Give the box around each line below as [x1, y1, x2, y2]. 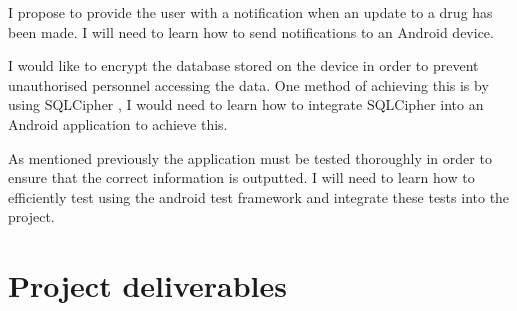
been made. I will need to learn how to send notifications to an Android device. [8, 21, 494, 42]
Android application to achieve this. [8, 113, 228, 134]
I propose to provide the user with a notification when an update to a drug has [8, 2, 493, 22]
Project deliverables [8, 265, 287, 306]
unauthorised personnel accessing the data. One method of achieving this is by [8, 74, 489, 95]
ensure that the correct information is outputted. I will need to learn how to [8, 167, 475, 188]
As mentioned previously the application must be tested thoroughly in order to [8, 147, 492, 168]
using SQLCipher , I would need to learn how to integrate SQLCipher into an [8, 94, 484, 115]
